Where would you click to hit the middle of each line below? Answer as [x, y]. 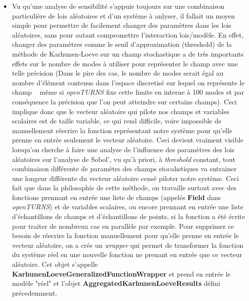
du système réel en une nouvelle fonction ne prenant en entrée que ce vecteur [127, 254]
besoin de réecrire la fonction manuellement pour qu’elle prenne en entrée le [125, 235]
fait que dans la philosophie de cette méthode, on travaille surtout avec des [124, 188]
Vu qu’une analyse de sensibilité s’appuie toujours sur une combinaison [118, 6]
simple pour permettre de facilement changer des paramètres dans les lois [122, 25]
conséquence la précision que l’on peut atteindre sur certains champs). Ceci [124, 101]
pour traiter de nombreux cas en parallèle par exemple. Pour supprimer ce [123, 226]
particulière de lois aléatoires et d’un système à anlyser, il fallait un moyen [124, 15]
